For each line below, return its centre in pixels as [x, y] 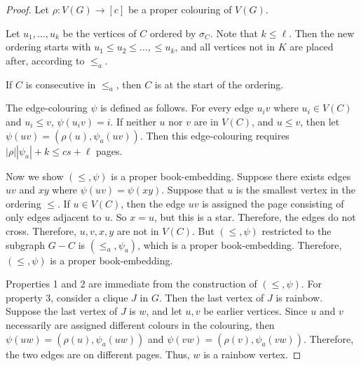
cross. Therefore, [41, 230]
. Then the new [322, 33]
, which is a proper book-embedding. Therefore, [240, 244]
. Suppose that [193, 190]
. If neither [133, 121]
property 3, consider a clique [67, 297]
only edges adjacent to [54, 217]
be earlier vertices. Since [256, 311]
